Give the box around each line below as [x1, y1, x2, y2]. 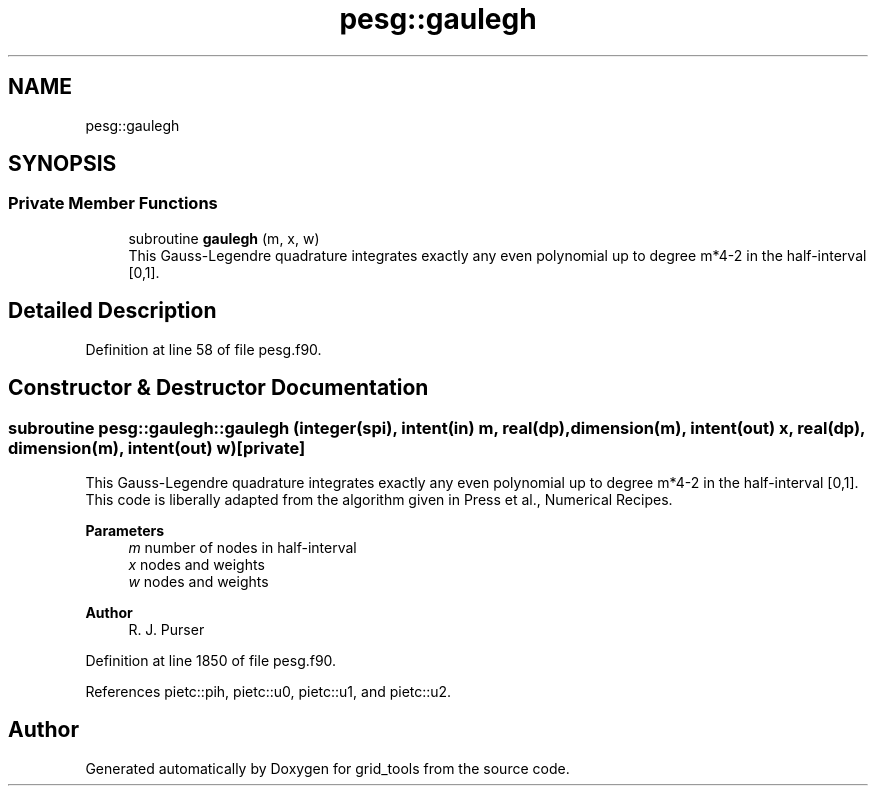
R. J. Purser [128, 620, 205, 638]
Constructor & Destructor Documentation [8, 375, 429, 401]
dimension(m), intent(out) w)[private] [8, 437, 306, 458]
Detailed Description [8, 298, 217, 324]
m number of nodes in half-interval [128, 538, 357, 556]
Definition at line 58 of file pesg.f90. [85, 340, 322, 358]
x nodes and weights [128, 555, 265, 573]
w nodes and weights [128, 572, 269, 590]
